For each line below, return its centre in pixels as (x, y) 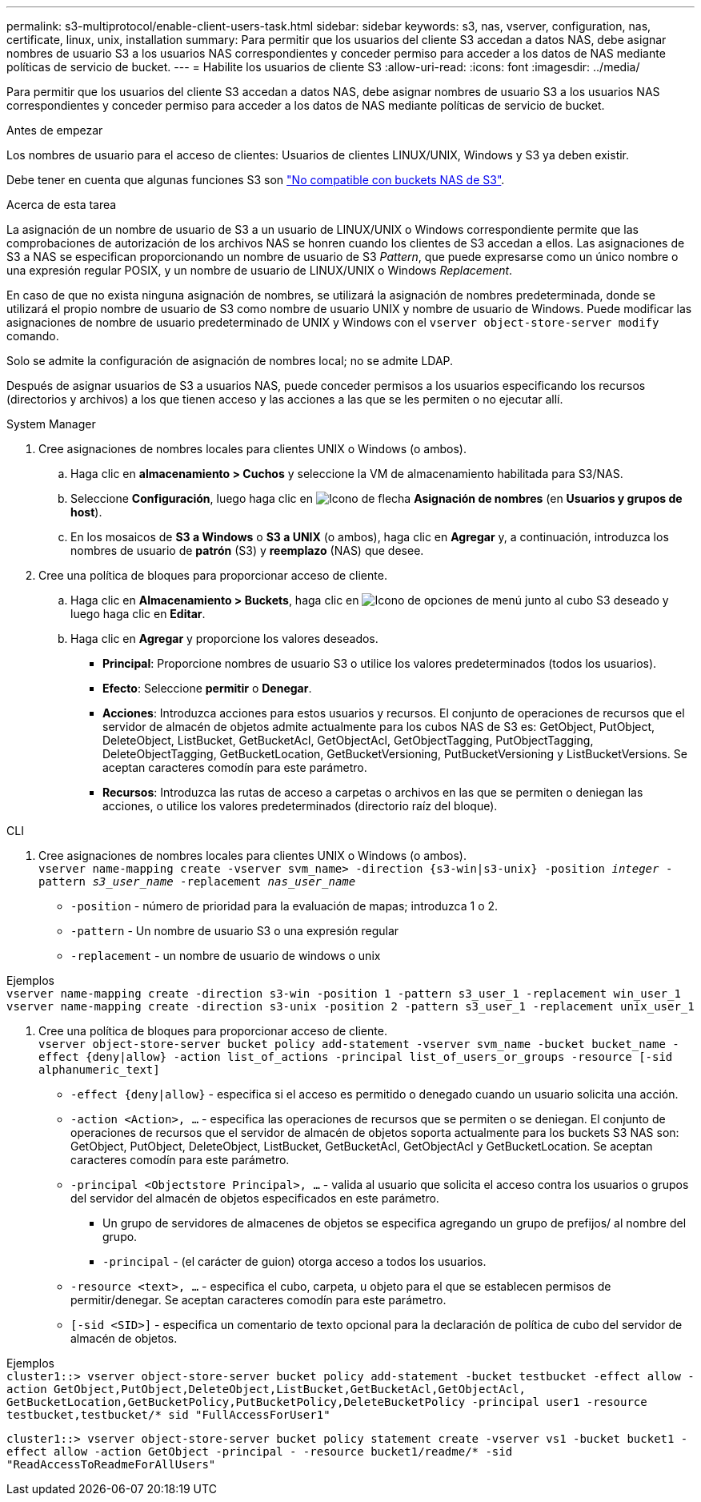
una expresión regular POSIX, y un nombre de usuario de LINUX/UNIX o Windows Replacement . (260, 270)
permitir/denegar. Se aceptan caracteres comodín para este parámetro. (258, 1300)
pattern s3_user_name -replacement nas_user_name (197, 882)
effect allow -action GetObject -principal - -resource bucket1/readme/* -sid (260, 1452)
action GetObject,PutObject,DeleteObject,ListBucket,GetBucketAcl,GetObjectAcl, (266, 1389)
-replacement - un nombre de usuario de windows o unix (226, 956)
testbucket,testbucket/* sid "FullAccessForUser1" (168, 1415)
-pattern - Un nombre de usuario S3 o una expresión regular (235, 931)
